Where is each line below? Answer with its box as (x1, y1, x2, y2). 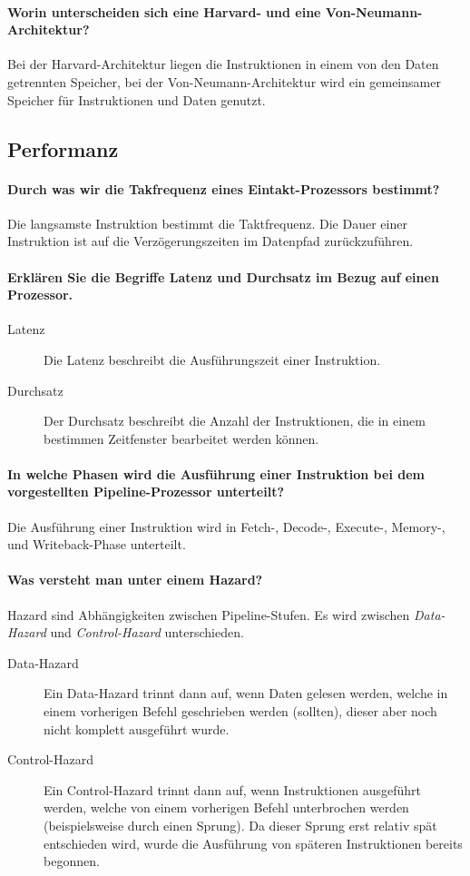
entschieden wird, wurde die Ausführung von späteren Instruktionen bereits (44, 833, 463, 852)
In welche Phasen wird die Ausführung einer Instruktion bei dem (7, 464, 425, 483)
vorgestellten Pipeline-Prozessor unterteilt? (7, 482, 285, 501)
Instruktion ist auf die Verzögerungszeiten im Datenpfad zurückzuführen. (7, 231, 414, 251)
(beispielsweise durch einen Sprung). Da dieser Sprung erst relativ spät (44, 816, 437, 835)
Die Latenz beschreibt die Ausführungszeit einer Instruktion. (44, 349, 381, 369)
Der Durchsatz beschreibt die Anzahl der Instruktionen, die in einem (44, 411, 426, 430)
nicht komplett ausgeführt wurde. (44, 719, 230, 738)
